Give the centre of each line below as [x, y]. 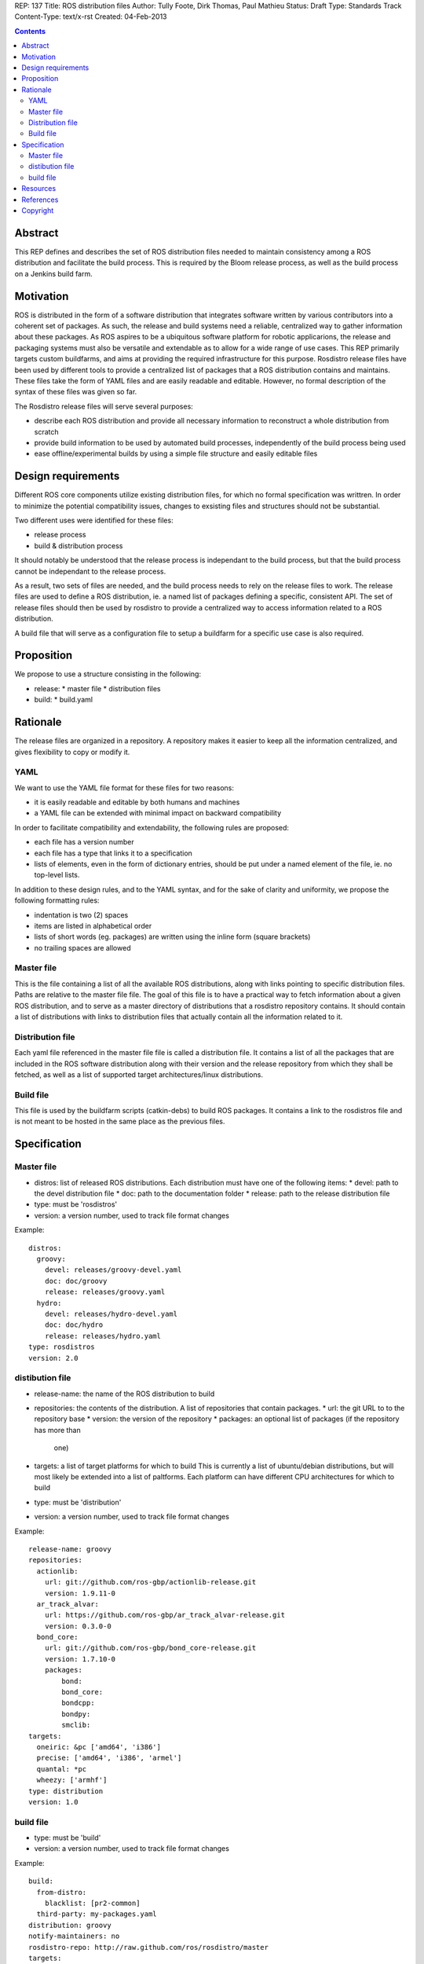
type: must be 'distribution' [78, 1502]
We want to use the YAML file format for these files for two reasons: [124, 788]
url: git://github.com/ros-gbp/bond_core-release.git [150, 1648]
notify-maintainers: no [74, 1936]
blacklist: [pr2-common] [92, 1904]
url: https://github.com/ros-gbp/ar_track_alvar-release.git [165, 1615]
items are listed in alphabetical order [93, 925]
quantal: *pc [62, 1769]
